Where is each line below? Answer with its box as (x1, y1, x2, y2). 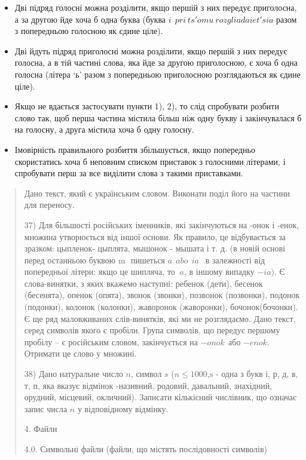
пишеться (130, 253, 166, 266)
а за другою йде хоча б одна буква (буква (14, 13, 166, 25)
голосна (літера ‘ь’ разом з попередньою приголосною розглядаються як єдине (14, 68, 301, 80)
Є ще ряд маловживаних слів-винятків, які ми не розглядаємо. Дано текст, (24, 312, 296, 324)
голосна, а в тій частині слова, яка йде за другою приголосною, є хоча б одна (14, 56, 298, 69)
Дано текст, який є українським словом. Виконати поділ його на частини (24, 186, 290, 199)
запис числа (24, 402, 68, 415)
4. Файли (24, 422, 57, 435)
